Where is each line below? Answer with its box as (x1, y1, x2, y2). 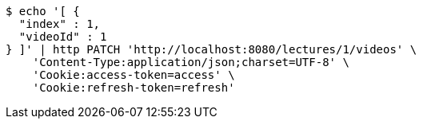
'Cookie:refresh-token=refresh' (32, 81, 235, 94)
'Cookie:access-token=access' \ (32, 68, 235, 81)
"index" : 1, (18, 18, 101, 30)
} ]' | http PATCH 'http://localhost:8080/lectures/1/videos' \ (6, 43, 417, 56)
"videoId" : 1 (18, 30, 107, 43)
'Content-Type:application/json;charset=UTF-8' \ (32, 56, 349, 68)
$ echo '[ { (6, 5, 80, 18)
